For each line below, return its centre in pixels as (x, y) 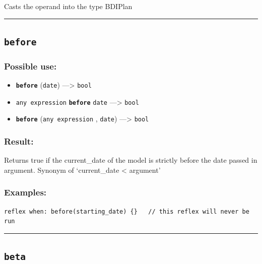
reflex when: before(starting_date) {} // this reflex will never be (127, 211)
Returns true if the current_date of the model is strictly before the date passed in (131, 160)
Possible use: (30, 66)
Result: (19, 141)
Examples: (25, 192)
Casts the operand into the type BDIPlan (68, 6)
